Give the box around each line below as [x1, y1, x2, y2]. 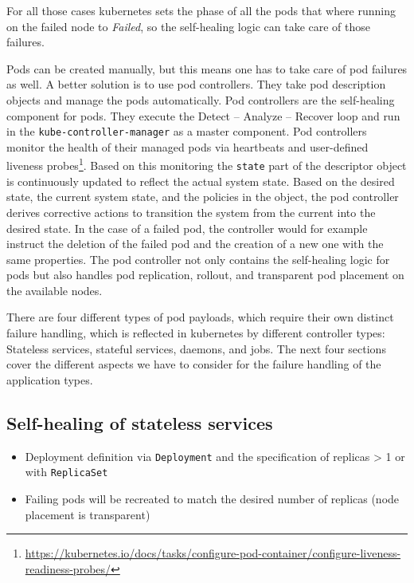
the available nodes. [6, 282, 103, 298]
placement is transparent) [25, 506, 150, 522]
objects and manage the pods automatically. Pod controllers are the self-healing [6, 91, 395, 108]
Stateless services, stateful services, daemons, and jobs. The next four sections [6, 340, 386, 356]
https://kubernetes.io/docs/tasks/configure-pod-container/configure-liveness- [25, 545, 401, 561]
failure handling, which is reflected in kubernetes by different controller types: [6, 325, 385, 341]
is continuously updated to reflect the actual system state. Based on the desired [6, 172, 395, 189]
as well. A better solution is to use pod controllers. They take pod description [6, 76, 386, 93]
